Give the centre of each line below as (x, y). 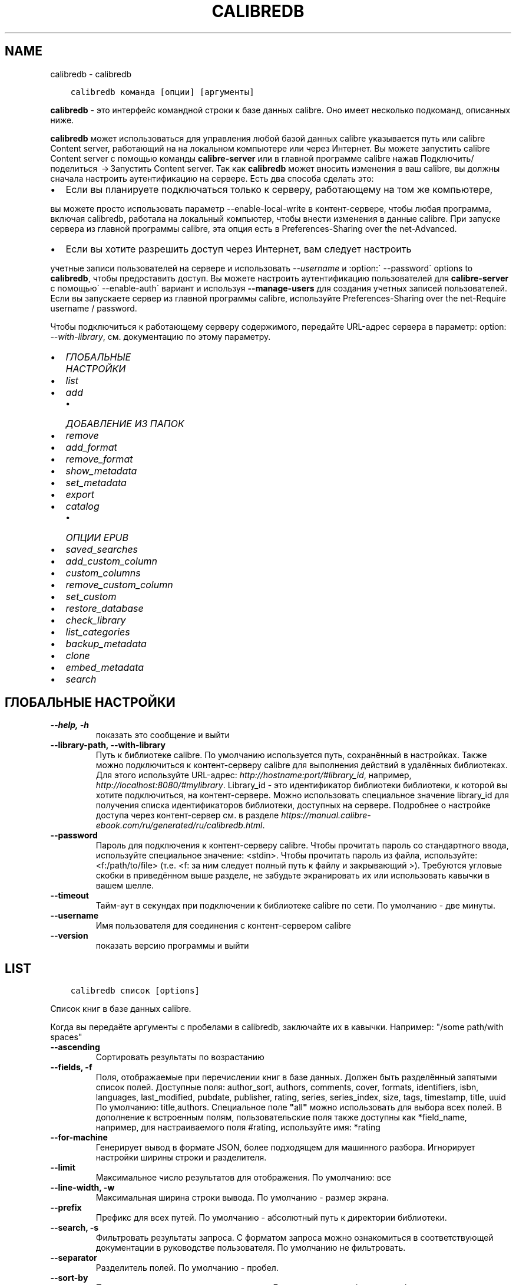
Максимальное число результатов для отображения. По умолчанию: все (243, 1178)
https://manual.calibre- (326, 815)
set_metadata (96, 482)
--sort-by (69, 1278)
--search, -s (75, 1228)
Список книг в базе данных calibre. (121, 1009)
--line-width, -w (82, 1188)
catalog (82, 506)
